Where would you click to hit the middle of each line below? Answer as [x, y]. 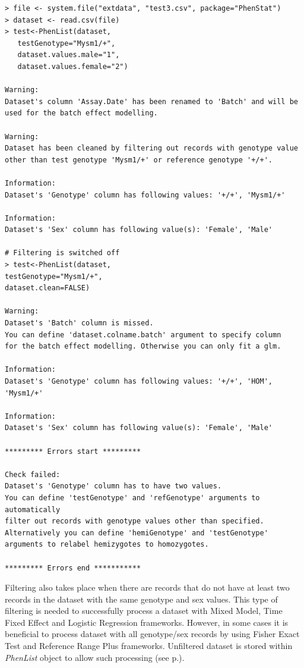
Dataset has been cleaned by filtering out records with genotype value [151, 148]
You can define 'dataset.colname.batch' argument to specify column [143, 335]
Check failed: [33, 474]
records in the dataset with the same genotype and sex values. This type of [141, 599]
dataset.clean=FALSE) [47, 288]
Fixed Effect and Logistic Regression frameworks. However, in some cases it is [147, 622]
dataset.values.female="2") [73, 66]
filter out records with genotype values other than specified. [134, 521]
